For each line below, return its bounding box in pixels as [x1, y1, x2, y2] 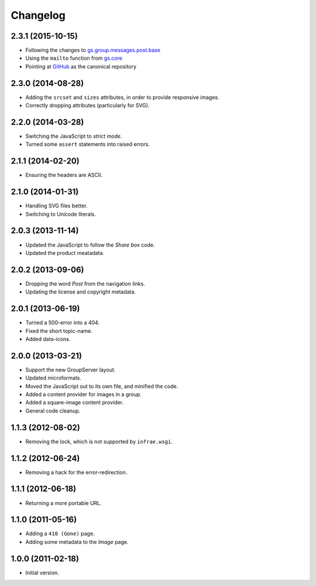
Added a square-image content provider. [25, 399, 124, 406]
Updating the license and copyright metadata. [25, 288, 136, 295]
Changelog [11, 9, 66, 22]
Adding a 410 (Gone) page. [25, 530, 95, 537]
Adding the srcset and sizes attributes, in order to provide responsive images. [25, 94, 219, 101]
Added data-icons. [25, 335, 71, 342]
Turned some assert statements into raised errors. [25, 141, 150, 148]
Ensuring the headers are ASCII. [25, 172, 103, 179]
